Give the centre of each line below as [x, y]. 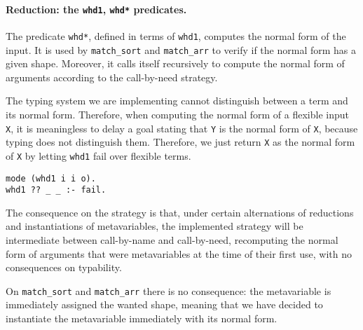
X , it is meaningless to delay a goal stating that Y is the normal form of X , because [182, 128]
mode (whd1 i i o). [51, 178]
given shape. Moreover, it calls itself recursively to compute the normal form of [175, 63]
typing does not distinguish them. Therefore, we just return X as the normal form [180, 142]
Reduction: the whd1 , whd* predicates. [96, 9]
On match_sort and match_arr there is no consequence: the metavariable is [169, 290]
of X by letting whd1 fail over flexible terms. [98, 155]
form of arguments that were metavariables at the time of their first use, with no [179, 253]
